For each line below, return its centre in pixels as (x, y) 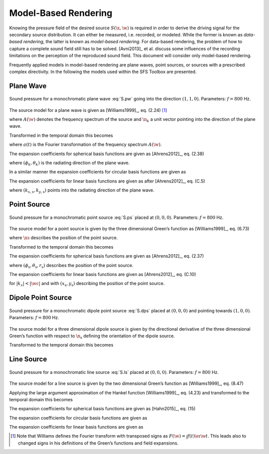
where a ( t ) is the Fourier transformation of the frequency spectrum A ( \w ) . (85, 145)
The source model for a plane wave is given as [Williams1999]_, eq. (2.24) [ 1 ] (88, 110)
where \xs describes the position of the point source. (64, 238)
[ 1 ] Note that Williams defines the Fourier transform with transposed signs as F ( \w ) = (98, 436)
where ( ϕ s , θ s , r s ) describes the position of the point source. (71, 266)
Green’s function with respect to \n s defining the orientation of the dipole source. (92, 336)
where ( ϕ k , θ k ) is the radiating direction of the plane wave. (69, 163)
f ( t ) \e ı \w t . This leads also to (217, 436)
